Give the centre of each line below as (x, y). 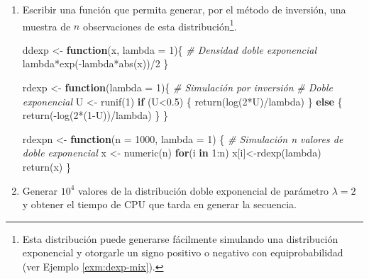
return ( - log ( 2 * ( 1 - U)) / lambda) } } (95, 115)
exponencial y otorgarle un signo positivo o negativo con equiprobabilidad (183, 252)
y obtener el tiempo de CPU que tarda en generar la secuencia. (159, 204)
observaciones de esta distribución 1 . (160, 25)
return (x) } (46, 166)
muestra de (46, 26)
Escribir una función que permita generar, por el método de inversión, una (184, 9)
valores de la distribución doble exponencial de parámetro (204, 190)
